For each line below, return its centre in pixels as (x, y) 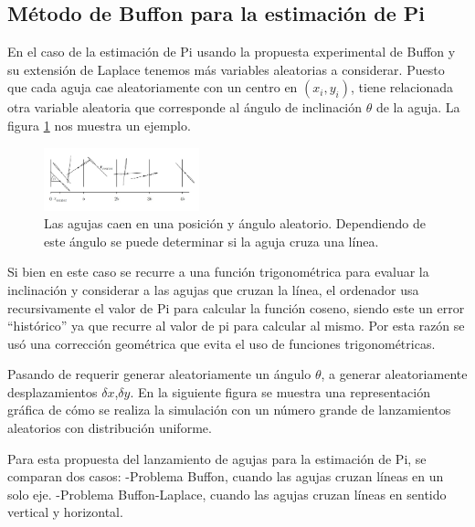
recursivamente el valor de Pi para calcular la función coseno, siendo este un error (236, 307)
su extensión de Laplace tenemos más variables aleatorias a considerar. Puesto (226, 69)
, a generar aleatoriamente (394, 374)
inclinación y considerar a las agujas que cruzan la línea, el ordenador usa (213, 289)
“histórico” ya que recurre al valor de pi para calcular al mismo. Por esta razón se (236, 326)
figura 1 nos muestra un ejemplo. (99, 125)
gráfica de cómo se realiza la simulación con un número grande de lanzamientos (229, 410)
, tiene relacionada (402, 87)
